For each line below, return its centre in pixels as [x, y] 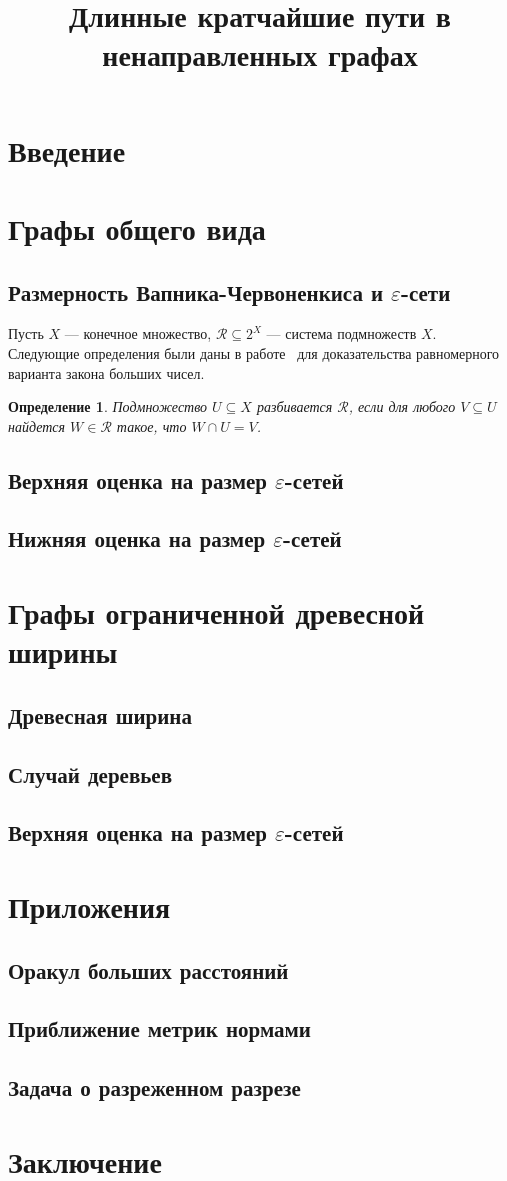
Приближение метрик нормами [159, 1028]
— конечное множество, [138, 333]
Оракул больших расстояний [148, 969]
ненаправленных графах [260, 54]
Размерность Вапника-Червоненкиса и [196, 291]
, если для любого [402, 406]
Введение [67, 149]
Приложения [89, 905]
